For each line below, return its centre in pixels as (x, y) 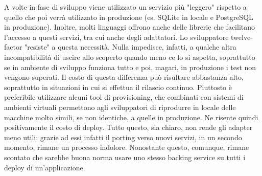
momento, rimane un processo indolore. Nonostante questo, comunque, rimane (127, 147)
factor (13, 47)
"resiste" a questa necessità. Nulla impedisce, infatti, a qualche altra (130, 47)
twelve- (242, 37)
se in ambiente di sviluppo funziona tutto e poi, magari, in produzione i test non (130, 67)
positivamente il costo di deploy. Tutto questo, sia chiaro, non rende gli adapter (128, 127)
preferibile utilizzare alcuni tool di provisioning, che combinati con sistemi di (124, 97)
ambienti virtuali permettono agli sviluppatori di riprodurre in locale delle (120, 107)
